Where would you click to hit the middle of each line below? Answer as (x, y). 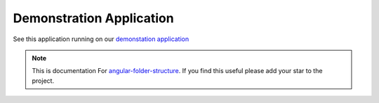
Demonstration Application (94, 18)
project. (43, 81)
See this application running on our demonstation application (101, 39)
